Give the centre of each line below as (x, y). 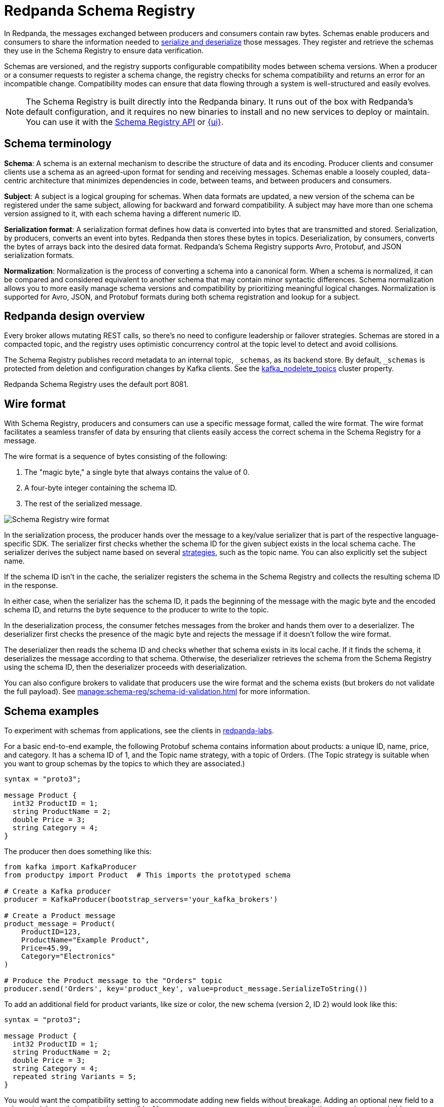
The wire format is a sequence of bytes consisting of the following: (116, 457)
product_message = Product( (60, 924)
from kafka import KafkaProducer (71, 867)
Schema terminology (58, 144)
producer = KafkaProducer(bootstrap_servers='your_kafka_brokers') (141, 900)
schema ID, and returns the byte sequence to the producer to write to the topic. (136, 610)
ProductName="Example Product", (85, 940)
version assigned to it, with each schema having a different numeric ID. (123, 213)
